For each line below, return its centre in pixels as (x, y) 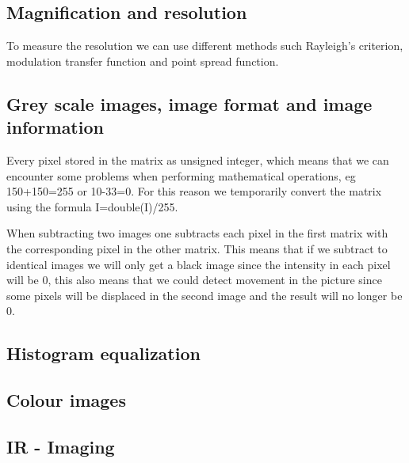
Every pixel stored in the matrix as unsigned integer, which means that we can (198, 159)
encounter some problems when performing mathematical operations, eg (181, 175)
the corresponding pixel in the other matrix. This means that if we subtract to (197, 248)
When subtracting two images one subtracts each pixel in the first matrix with (197, 233)
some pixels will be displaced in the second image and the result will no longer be (204, 295)
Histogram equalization (103, 353)
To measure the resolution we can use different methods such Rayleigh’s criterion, (205, 46)
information (55, 127)
